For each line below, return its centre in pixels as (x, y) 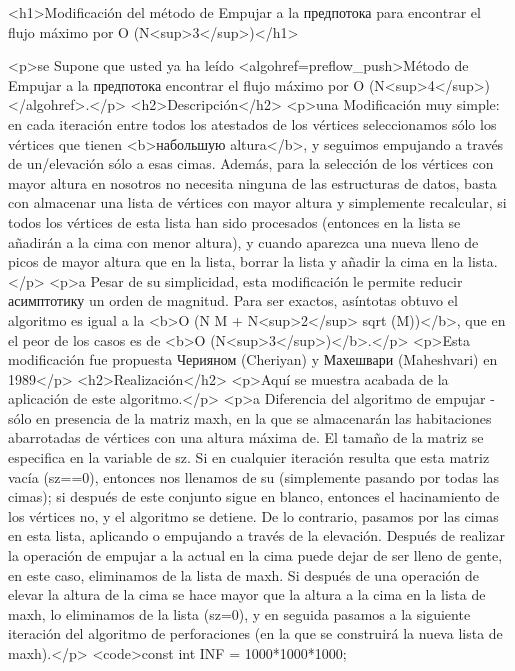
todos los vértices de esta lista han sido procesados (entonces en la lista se (234, 221)
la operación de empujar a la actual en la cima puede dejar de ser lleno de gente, (255, 555)
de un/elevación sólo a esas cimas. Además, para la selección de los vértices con (251, 163)
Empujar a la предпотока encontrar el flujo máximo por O (186, 84)
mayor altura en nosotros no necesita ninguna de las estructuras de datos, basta (252, 182)
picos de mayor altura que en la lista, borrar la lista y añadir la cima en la (236, 261)
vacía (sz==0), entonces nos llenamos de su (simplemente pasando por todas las (254, 476)
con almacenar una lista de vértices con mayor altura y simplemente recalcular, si (257, 202)
